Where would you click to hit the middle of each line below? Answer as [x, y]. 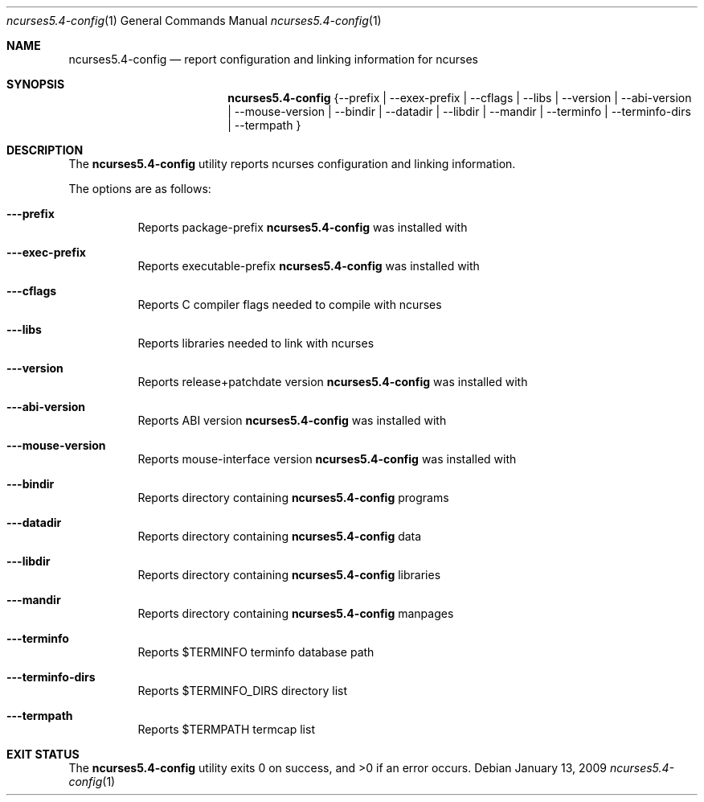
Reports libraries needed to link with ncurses [256, 343]
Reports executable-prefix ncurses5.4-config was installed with [309, 266]
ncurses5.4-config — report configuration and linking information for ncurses [273, 59]
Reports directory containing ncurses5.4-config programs [293, 498]
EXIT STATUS [43, 754]
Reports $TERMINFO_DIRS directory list [243, 691]
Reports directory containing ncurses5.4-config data [280, 536]
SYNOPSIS [36, 84]
